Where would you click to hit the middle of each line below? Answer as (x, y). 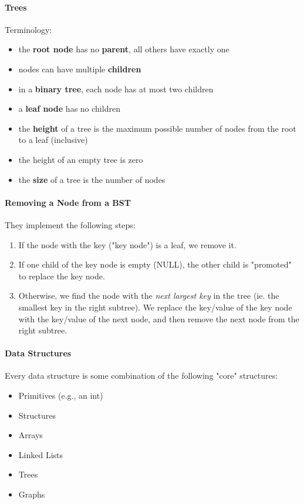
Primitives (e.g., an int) (61, 395)
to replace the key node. (62, 276)
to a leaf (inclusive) (53, 140)
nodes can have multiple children (80, 69)
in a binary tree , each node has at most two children (116, 89)
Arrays (31, 435)
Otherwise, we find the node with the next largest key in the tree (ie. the (149, 296)
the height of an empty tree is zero (81, 159)
